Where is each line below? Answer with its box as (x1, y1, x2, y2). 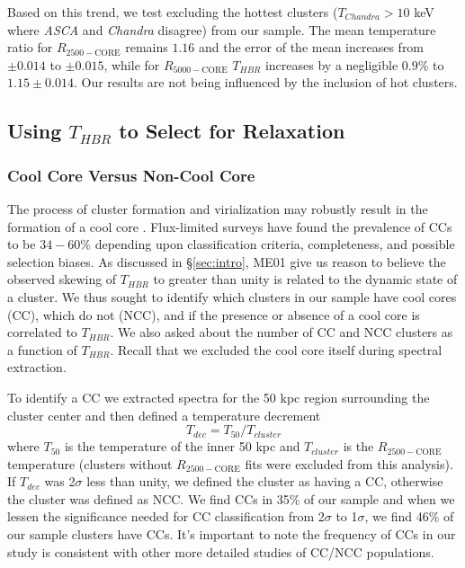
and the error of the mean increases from (199, 38, 425, 57)
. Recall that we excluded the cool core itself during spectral (110, 340, 443, 359)
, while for (103, 55, 160, 74)
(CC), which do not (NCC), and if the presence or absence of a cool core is (7, 305, 420, 324)
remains (125, 38, 168, 57)
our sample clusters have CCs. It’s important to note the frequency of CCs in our (7, 525, 456, 544)
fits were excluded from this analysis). (245, 454, 453, 473)
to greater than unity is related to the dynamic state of (153, 270, 458, 288)
